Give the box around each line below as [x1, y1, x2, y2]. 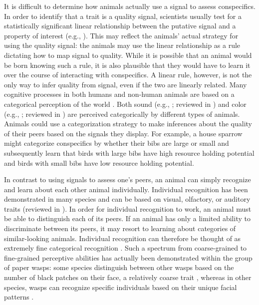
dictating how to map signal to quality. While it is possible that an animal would [4, 49, 252, 60]
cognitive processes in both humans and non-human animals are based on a [4, 89, 235, 99]
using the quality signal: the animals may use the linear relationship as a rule [4, 40, 241, 50]
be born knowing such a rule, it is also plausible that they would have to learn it [4, 59, 251, 70]
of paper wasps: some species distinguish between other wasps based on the [4, 262, 234, 273]
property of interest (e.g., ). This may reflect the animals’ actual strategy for [4, 30, 239, 40]
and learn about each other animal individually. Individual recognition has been [4, 184, 248, 194]
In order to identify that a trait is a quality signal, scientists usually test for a [4, 10, 242, 21]
